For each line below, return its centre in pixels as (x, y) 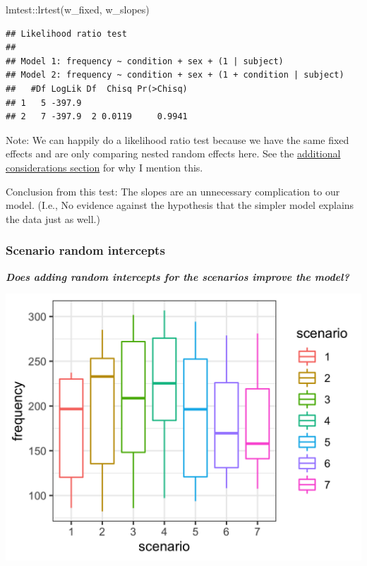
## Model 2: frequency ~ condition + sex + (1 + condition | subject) (175, 75)
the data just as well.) (53, 218)
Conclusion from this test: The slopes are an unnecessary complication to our (173, 191)
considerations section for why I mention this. (104, 167)
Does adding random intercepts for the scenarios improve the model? (178, 276)
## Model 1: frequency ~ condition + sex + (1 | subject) (145, 61)
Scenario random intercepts (85, 250)
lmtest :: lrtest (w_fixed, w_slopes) (78, 9)
